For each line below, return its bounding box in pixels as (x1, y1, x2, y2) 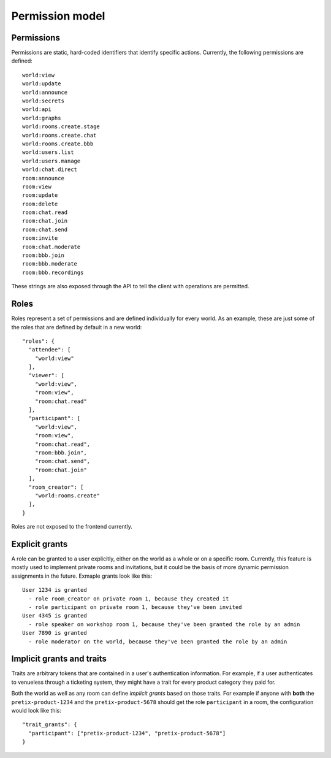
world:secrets (22, 98, 64, 104)
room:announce (22, 175, 64, 182)
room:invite (22, 235, 58, 242)
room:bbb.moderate (22, 261, 78, 267)
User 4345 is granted (22, 612, 87, 619)
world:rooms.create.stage (22, 123, 101, 130)
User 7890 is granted (22, 629, 87, 637)
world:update (22, 80, 61, 87)
